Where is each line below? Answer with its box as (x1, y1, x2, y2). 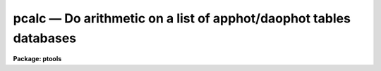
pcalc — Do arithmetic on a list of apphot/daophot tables (13, 11, 351, 26)
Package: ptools (13, 55, 62, 63)
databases (13, 30, 77, 46)
